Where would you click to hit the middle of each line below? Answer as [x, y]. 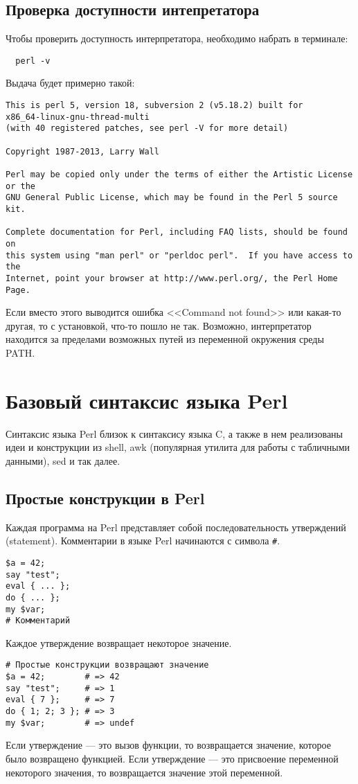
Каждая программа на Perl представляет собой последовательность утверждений [176, 527]
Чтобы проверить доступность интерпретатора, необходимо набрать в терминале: [177, 38]
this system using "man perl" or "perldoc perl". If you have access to [179, 255]
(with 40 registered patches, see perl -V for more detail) [147, 128]
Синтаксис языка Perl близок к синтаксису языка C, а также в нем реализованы [174, 433]
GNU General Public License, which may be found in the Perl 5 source [172, 198]
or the [20, 186]
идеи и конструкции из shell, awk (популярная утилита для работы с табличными [178, 447]
